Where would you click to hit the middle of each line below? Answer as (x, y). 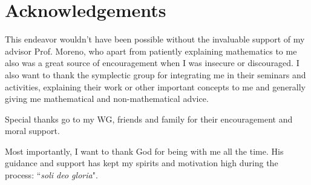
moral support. (32, 131)
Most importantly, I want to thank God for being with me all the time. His (144, 151)
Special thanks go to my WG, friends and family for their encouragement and (149, 119)
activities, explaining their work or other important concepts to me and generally (155, 86)
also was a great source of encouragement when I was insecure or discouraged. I (152, 63)
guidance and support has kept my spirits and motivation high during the (142, 163)
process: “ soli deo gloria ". (51, 175)
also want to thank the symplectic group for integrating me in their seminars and (155, 74)
